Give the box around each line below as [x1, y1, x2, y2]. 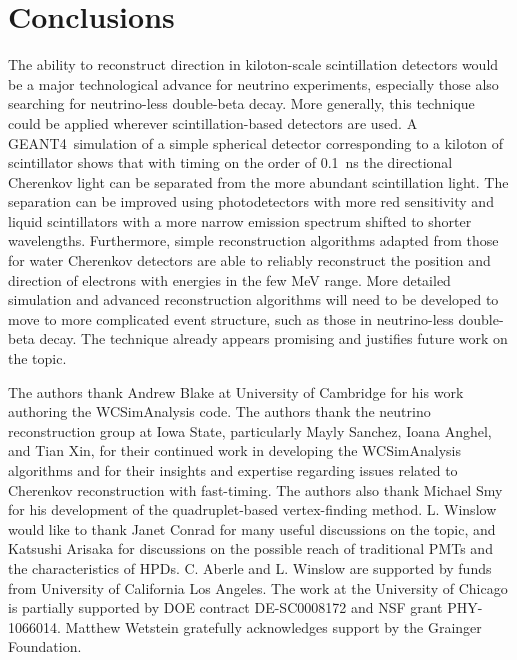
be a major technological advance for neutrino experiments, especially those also [8, 73, 499, 94]
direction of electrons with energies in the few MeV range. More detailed [8, 269, 451, 290]
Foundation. [8, 636, 82, 657]
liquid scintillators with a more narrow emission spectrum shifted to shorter [8, 210, 472, 231]
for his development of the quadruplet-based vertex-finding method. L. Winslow [8, 499, 497, 520]
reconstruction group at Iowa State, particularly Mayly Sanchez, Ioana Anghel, [8, 420, 492, 441]
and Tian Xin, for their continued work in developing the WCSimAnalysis [8, 440, 461, 461]
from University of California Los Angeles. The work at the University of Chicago [8, 577, 508, 598]
